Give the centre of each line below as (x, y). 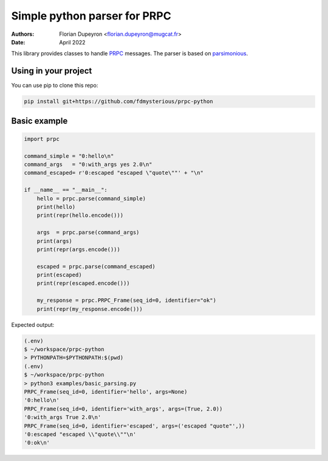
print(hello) (56, 207)
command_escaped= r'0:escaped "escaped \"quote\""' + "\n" (114, 173)
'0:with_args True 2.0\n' (63, 417)
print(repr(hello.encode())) (80, 215)
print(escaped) (59, 275)
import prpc (42, 139)
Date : (18, 42)
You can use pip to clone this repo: (55, 86)
